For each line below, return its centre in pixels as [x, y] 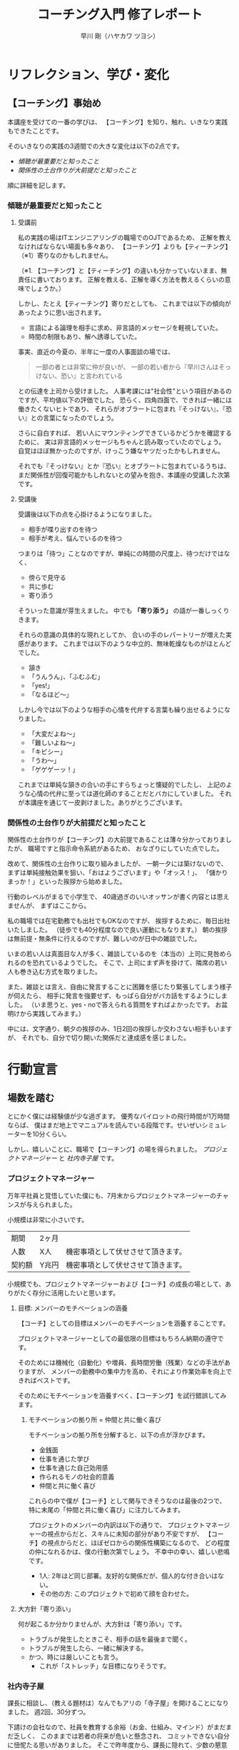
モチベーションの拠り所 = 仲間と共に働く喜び [95, 1419]
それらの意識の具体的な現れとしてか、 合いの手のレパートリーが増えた [122, 635]
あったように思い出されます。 [61, 313]
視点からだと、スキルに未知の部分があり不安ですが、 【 [129, 1534]
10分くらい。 [51, 1134]
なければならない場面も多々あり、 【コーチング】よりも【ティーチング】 [124, 246]
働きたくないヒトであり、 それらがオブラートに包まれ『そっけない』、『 [122, 409]
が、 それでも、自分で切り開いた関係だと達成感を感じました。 [99, 1038]
